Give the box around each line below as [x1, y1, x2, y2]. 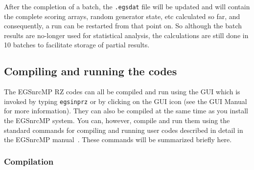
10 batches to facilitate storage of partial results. [4, 40, 150, 50]
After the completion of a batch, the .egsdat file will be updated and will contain [4, 1, 250, 11]
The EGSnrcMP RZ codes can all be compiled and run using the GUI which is [4, 86, 240, 97]
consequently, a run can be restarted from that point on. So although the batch [4, 21, 242, 31]
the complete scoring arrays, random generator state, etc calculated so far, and [4, 11, 240, 21]
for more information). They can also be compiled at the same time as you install [4, 106, 248, 116]
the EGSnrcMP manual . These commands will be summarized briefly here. [4, 134, 232, 145]
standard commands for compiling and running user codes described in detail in [4, 125, 243, 135]
